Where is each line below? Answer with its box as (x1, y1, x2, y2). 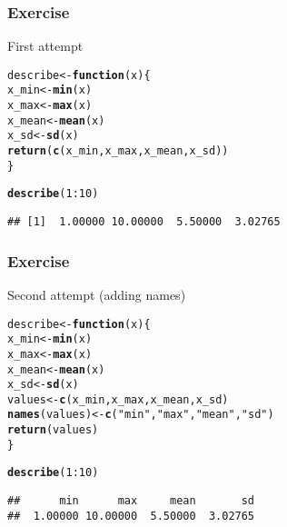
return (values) (7, 423, 99, 437)
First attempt (7, 36, 84, 55)
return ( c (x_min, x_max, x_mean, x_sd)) (7, 144, 229, 158)
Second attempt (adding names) (7, 284, 186, 303)
